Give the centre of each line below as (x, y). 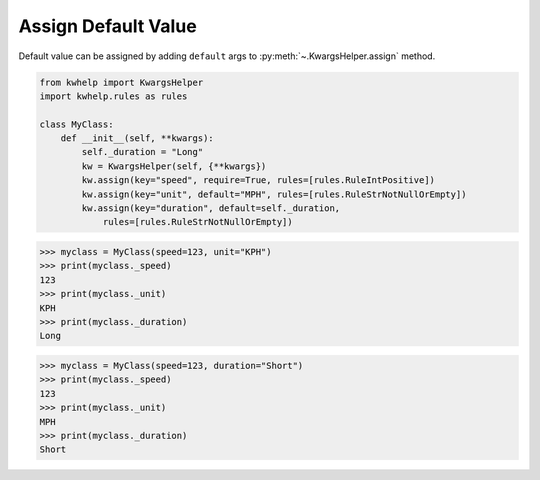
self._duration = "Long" (142, 152)
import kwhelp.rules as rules (113, 96)
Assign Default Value (107, 26)
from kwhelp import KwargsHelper (121, 82)
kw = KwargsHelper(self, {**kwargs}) (174, 166)
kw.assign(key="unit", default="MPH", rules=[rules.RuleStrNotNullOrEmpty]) (274, 194)
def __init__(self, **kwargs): (137, 138)
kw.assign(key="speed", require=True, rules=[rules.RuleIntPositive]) (258, 180)
